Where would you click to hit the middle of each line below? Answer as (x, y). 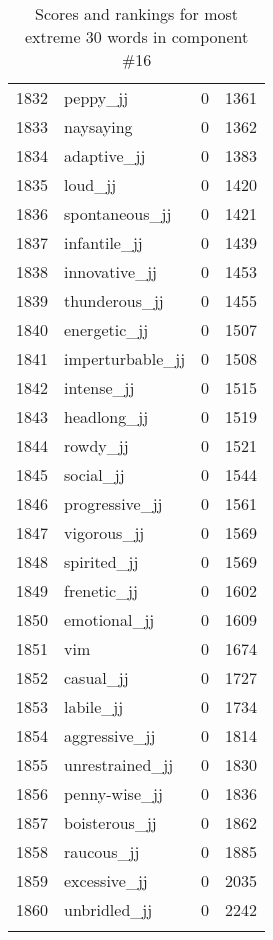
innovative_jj (110, 271)
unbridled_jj (108, 909)
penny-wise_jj (113, 793)
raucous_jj (102, 851)
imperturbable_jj (125, 358)
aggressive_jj (110, 735)
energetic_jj (106, 329)
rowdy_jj (96, 445)
